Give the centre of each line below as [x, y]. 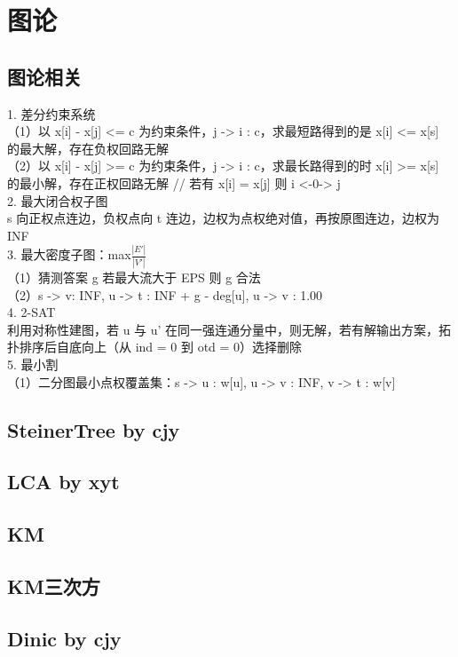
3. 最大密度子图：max [69, 254]
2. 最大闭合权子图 [58, 200]
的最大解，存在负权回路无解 [88, 148]
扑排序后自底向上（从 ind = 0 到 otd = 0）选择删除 [155, 347]
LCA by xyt [63, 482]
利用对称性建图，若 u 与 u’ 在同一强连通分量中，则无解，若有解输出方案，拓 [229, 329]
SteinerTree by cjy [94, 429]
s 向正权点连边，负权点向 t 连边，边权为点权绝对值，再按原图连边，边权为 [223, 218]
